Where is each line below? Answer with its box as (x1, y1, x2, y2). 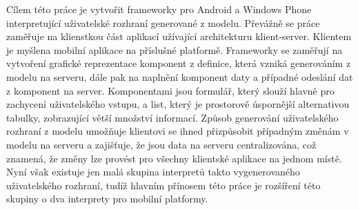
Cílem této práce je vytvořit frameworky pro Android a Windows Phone (6, 2, 312, 16)
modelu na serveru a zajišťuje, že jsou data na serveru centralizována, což (6, 137, 317, 151)
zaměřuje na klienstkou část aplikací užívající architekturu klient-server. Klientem (6, 29, 352, 44)
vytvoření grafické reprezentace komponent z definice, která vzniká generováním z (6, 56, 351, 70)
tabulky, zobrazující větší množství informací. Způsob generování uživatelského (6, 110, 339, 124)
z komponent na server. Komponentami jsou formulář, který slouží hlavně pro (6, 83, 335, 97)
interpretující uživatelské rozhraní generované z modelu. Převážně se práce (6, 15, 320, 30)
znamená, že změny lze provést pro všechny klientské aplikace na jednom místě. (6, 151, 342, 165)
